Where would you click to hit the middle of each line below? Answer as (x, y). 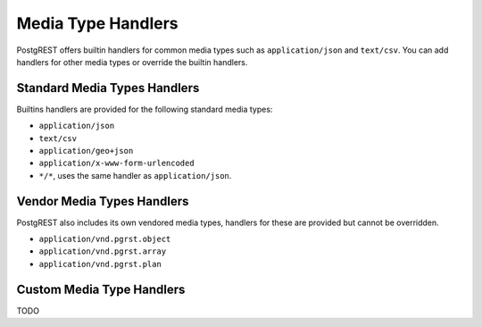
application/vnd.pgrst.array (103, 252)
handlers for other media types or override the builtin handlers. (132, 62)
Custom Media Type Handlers (101, 289)
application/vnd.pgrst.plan (100, 264)
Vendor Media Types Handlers (103, 201)
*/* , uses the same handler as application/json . (135, 175)
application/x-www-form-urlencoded (117, 163)
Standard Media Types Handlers (108, 88)
